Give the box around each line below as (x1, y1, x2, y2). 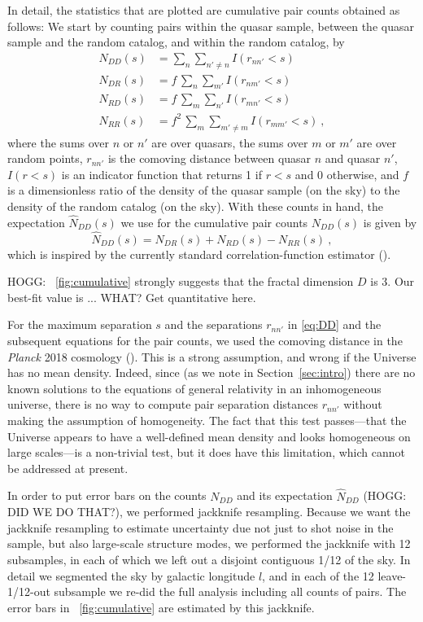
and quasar (325, 150, 381, 167)
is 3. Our (370, 273, 415, 290)
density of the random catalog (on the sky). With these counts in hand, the (7, 197, 383, 214)
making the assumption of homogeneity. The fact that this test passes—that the (7, 411, 407, 428)
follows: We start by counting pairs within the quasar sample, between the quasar (7, 17, 414, 34)
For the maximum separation (7, 316, 152, 333)
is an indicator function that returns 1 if (61, 165, 262, 182)
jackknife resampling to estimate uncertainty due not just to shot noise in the (7, 519, 394, 536)
